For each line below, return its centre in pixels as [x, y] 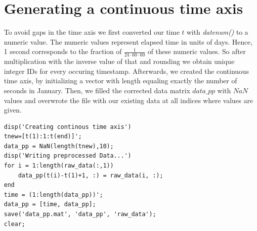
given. [13, 110]
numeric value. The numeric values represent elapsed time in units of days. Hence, [128, 41]
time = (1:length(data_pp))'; [54, 195]
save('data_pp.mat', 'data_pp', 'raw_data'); [80, 214]
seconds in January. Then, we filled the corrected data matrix [97, 90]
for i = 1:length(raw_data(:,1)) [59, 166]
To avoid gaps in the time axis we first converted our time [92, 32]
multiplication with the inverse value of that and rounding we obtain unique [119, 61]
